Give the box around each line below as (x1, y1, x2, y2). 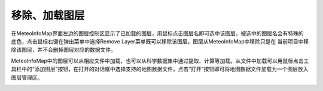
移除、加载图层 (11, 9, 85, 22)
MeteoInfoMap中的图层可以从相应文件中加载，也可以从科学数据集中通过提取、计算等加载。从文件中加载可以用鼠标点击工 (11, 57, 309, 64)
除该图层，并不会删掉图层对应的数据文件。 (11, 46, 116, 54)
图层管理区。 (11, 74, 43, 81)
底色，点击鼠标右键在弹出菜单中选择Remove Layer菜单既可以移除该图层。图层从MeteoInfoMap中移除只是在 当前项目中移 (11, 37, 309, 45)
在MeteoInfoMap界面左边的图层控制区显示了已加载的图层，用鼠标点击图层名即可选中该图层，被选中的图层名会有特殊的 (11, 30, 304, 37)
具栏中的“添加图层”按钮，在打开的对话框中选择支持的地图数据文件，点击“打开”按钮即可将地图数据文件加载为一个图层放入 (11, 65, 309, 73)
